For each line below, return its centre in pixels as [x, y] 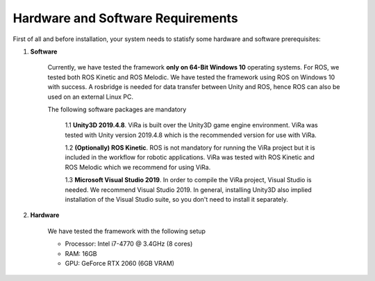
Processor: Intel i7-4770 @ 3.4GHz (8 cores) [129, 244]
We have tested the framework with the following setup [127, 231]
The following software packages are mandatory [117, 109]
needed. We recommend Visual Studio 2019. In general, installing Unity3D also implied [188, 190]
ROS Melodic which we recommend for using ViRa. [138, 167]
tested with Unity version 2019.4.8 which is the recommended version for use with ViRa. [191, 135]
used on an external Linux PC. [90, 97]
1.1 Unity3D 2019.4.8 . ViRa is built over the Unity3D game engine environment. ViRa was [192, 125]
